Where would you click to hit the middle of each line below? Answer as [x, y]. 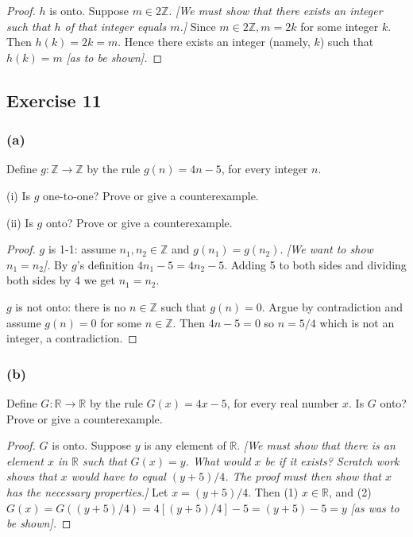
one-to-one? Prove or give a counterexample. [151, 195]
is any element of [185, 445]
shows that [32, 476]
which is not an [357, 322]
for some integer [340, 26]
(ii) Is [20, 222]
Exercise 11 [54, 100]
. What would [218, 460]
